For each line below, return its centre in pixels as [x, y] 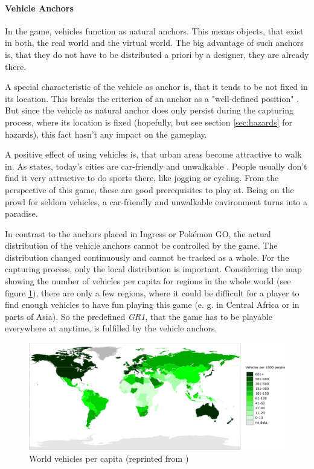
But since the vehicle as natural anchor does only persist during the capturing [149, 110]
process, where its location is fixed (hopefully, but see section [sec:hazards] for [149, 122]
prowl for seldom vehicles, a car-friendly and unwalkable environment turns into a [156, 201]
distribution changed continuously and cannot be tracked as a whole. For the [147, 257]
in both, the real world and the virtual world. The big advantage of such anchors [154, 43]
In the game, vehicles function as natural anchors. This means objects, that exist [154, 30]
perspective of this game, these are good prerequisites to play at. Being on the [149, 189]
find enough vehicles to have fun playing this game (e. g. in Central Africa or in [152, 305]
